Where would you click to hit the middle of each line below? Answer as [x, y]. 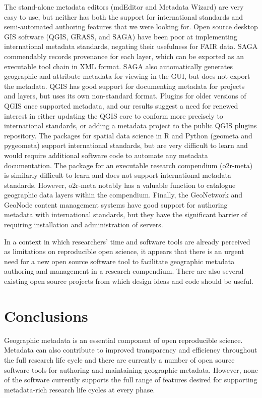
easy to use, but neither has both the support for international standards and [123, 16]
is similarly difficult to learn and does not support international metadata [118, 175]
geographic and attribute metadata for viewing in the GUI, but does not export [127, 76]
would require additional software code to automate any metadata [106, 155]
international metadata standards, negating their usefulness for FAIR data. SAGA [131, 46]
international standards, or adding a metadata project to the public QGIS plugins [130, 126]
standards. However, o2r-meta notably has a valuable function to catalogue [120, 185]
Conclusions [46, 315]
